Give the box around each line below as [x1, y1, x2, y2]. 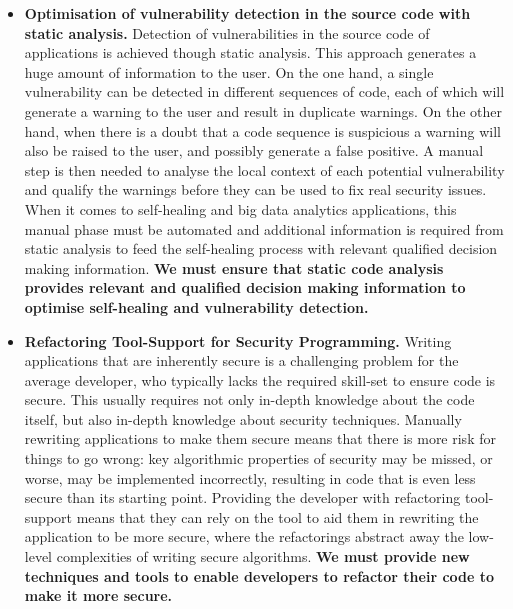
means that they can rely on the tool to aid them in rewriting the [76, 506, 479, 527]
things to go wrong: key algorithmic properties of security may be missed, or [24, 448, 493, 469]
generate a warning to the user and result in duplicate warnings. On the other [24, 100, 503, 121]
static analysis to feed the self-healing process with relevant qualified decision [24, 238, 498, 259]
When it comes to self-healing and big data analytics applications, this [24, 198, 457, 219]
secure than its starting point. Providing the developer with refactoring [24, 487, 461, 508]
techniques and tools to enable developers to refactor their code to [24, 565, 495, 586]
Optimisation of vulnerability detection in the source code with [24, 3, 471, 23]
